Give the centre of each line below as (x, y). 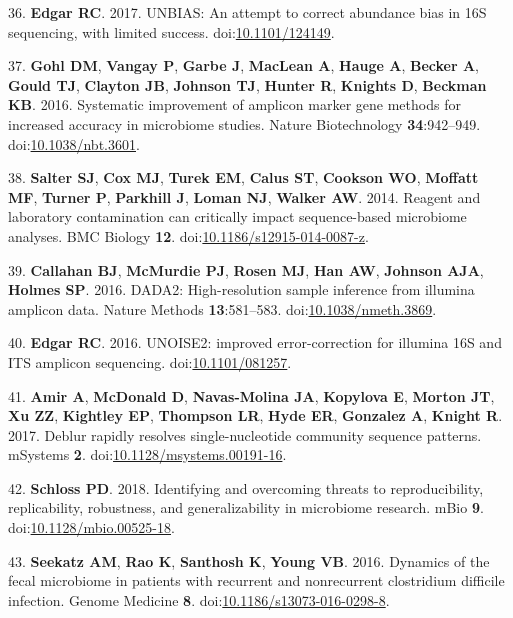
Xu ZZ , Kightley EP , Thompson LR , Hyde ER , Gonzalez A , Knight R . (255, 415)
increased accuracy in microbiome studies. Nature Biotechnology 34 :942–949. (244, 123)
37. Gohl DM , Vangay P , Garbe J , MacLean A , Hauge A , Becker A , (243, 65)
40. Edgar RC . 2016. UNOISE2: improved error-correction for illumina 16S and (255, 342)
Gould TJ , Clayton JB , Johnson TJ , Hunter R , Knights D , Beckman (247, 84)
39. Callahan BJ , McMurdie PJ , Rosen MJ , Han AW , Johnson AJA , (246, 269)
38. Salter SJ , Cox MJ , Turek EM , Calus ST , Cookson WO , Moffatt (243, 177)
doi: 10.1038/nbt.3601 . (74, 143)
